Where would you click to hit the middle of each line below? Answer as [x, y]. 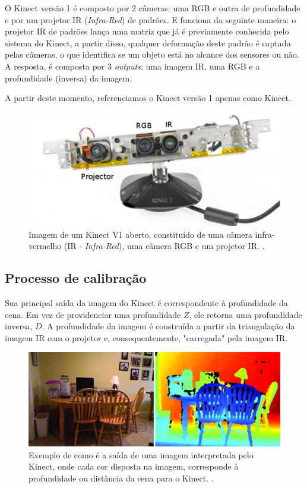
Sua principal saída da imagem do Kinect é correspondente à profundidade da [146, 303]
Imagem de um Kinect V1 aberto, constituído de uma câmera [140, 234]
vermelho [45, 246]
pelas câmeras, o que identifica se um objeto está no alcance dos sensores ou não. [152, 54]
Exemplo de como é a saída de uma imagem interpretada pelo [141, 454]
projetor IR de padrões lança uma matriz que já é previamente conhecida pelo [147, 31]
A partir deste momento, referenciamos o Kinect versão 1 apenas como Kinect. [148, 98]
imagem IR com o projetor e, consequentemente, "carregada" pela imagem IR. [146, 337]
